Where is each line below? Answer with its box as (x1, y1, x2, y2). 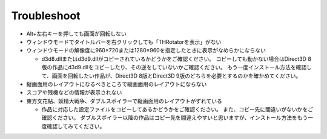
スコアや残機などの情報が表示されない (26, 89, 122, 96)
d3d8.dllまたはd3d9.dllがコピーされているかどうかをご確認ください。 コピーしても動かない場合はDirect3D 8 (41, 55, 312, 63)
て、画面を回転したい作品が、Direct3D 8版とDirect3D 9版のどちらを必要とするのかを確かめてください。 (41, 72, 302, 79)
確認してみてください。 (46, 122, 105, 129)
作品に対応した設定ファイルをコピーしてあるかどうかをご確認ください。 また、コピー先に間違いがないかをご (41, 106, 314, 113)
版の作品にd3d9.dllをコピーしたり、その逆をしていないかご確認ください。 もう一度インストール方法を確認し (41, 64, 312, 71)
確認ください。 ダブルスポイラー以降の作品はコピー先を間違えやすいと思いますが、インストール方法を (41, 114, 298, 122)
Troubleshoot (11, 9, 81, 22)
